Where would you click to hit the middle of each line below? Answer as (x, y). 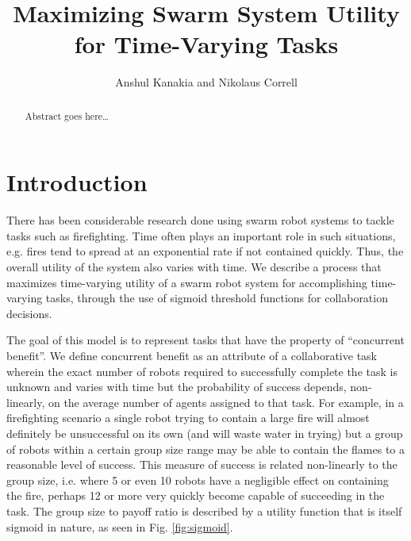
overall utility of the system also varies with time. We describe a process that (194, 267)
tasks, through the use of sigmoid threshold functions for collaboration (217, 298)
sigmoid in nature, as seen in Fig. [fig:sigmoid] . (120, 526)
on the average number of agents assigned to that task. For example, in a (226, 402)
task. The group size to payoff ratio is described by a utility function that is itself (204, 510)
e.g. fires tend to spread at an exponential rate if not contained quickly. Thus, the (205, 251)
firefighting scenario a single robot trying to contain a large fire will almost (188, 418)
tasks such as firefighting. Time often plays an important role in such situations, (201, 235)
